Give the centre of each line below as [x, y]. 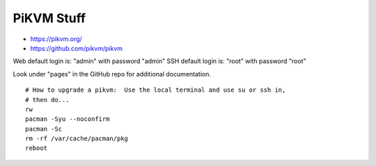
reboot [37, 148]
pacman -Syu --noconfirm [68, 119]
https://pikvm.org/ [56, 39]
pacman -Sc [44, 129]
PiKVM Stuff [49, 18]
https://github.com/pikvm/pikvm [77, 48]
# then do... [47, 100]
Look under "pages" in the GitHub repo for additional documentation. [112, 74]
